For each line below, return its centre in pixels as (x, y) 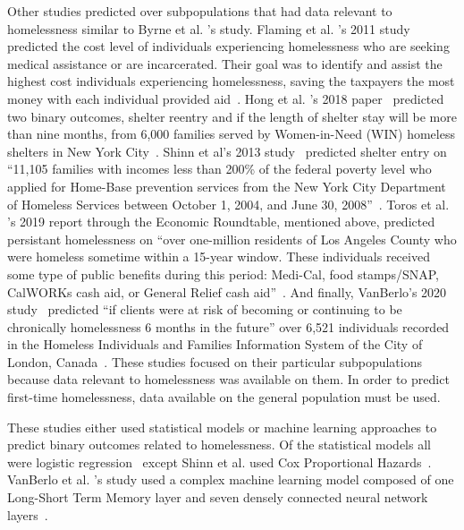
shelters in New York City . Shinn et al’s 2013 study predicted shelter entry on (227, 151)
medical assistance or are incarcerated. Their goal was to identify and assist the (225, 63)
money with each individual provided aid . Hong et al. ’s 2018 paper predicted (226, 98)
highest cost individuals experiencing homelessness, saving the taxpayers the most (231, 81)
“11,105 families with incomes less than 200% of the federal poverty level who (219, 169)
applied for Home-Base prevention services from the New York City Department (227, 186)
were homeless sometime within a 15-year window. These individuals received (219, 256)
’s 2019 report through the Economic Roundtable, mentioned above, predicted (221, 222)
